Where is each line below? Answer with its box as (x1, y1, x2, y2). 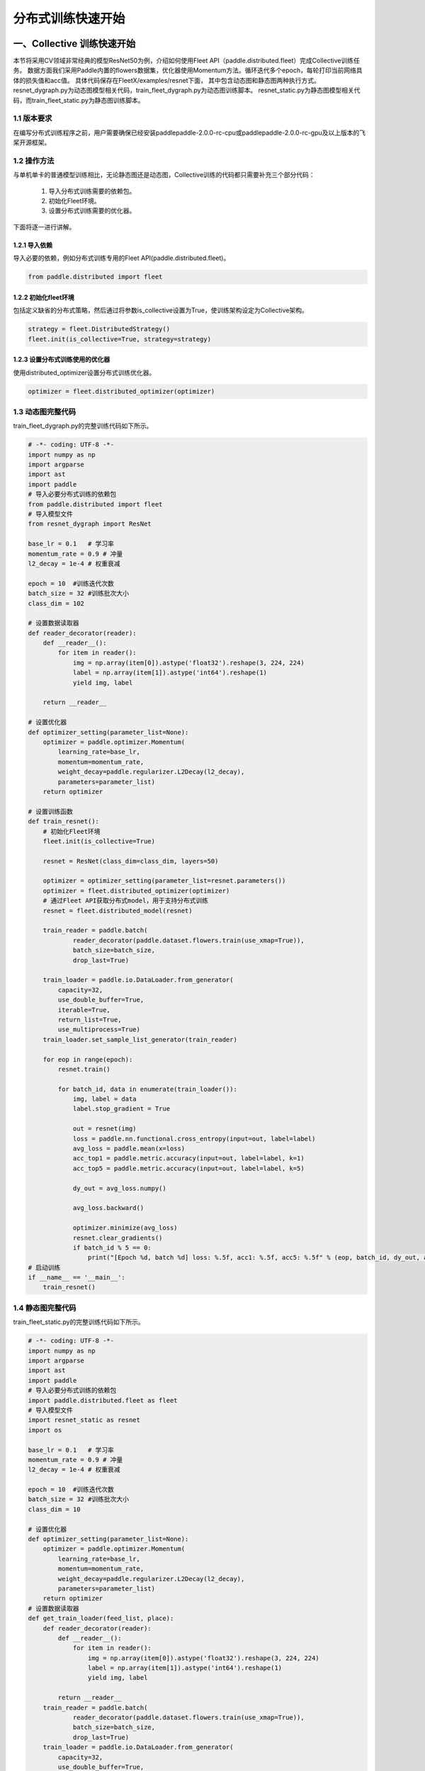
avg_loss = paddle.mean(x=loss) (72, 1145, 186, 1153)
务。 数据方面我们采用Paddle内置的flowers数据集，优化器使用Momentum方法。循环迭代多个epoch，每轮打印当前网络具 (13, 66, 363, 74)
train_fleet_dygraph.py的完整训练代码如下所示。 (13, 421, 153, 430)
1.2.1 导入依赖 (13, 241, 53, 249)
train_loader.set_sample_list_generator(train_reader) (42, 1035, 237, 1043)
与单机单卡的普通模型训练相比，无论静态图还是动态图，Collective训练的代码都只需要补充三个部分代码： (13, 171, 315, 179)
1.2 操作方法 (13, 156, 55, 166)
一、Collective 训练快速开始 (13, 38, 136, 50)
